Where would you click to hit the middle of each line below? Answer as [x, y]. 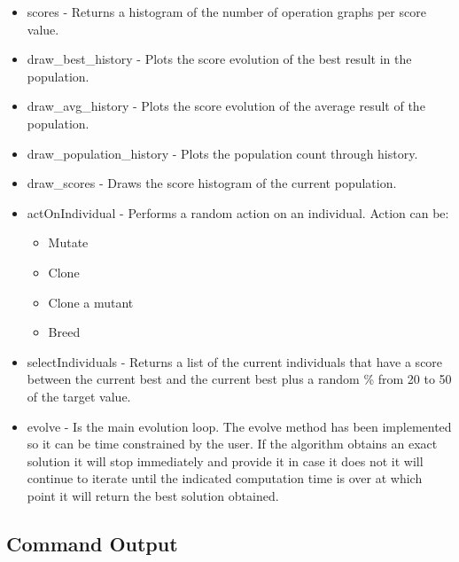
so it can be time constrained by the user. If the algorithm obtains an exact [232, 444]
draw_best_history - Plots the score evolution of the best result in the [219, 59]
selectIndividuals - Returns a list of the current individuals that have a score [235, 361]
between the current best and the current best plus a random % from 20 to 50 [239, 379]
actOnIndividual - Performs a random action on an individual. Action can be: [238, 212]
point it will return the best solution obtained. [153, 495]
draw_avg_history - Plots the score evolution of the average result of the [226, 106]
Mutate [68, 242]
